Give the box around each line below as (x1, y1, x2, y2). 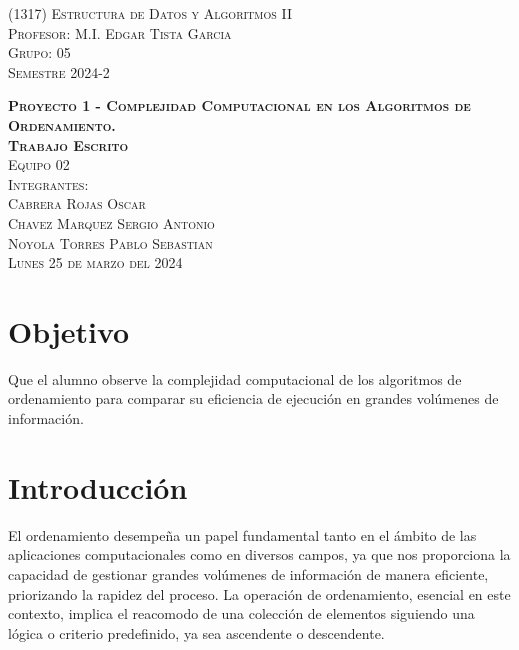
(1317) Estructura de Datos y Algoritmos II (8, 3, 293, 23)
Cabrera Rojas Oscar (8, 193, 146, 214)
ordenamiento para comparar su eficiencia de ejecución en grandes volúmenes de (8, 388, 499, 409)
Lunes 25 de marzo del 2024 (8, 252, 183, 273)
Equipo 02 (8, 154, 70, 175)
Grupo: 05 (8, 42, 71, 63)
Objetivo (8, 310, 130, 351)
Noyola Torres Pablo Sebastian (8, 232, 213, 253)
